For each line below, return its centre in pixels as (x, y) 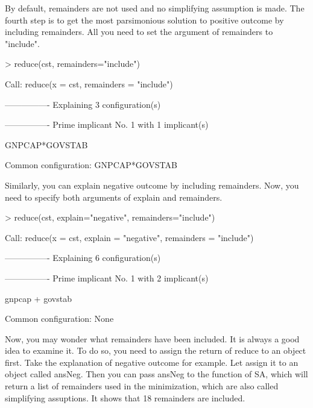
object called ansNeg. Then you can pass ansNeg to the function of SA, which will (156, 374)
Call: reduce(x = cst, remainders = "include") (89, 83)
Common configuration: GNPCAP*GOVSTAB (91, 165)
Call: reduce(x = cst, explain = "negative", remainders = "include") (129, 237)
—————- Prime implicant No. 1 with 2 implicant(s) (107, 278)
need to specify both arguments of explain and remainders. (114, 197)
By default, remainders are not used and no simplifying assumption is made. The (155, 8)
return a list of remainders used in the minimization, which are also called (142, 386)
